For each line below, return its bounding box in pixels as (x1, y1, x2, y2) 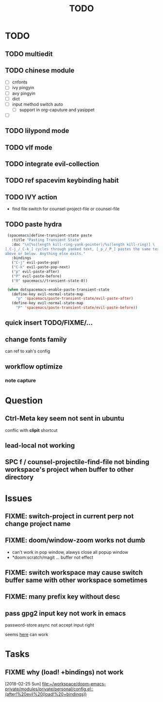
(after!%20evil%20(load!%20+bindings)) (5, 691, 87, 697)
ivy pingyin (12, 85, 34, 91)
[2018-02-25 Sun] (5, 681, 41, 687)
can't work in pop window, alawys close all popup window (12, 549, 129, 555)
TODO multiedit (5, 50, 53, 58)
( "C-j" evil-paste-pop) (11, 260, 60, 265)
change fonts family (5, 335, 67, 344)
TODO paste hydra (5, 220, 62, 228)
